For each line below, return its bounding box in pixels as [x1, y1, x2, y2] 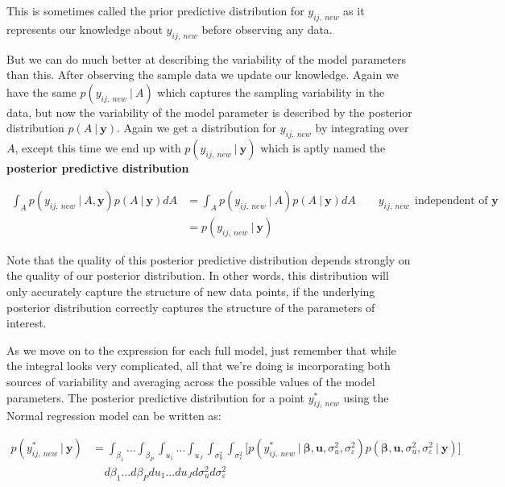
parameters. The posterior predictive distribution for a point [6, 389, 304, 406]
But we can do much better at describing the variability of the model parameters [6, 50, 406, 67]
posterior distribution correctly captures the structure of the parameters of [6, 298, 375, 315]
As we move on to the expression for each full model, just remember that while [6, 341, 396, 358]
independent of [415, 194, 488, 206]
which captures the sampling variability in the [157, 83, 385, 100]
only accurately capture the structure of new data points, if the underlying [6, 283, 375, 300]
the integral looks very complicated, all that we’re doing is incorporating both [6, 357, 391, 374]
